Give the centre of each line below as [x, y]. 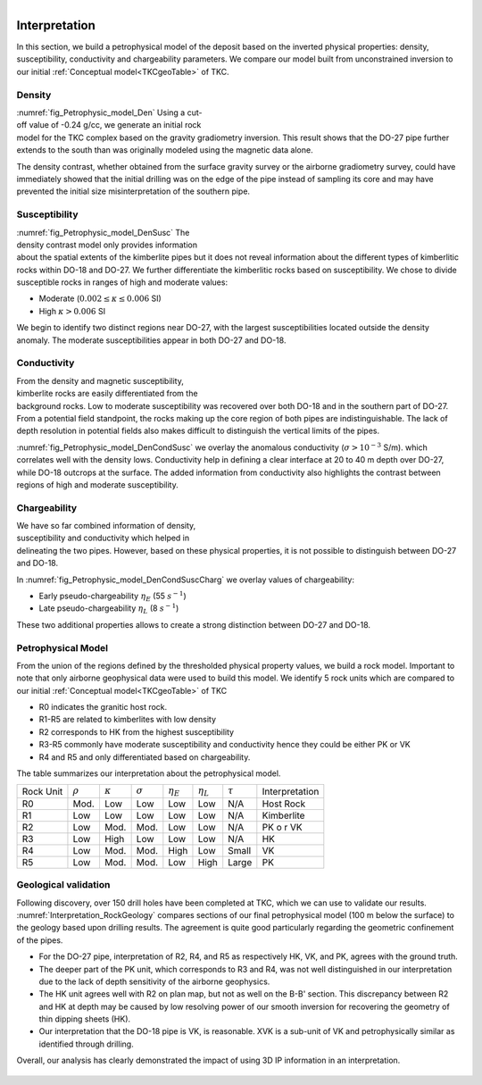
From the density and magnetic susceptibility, [100, 380]
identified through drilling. [86, 1044]
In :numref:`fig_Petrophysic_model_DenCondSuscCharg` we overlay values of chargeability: [185, 580]
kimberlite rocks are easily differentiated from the [107, 394]
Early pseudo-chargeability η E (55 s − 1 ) [112, 596]
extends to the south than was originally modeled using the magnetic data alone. [165, 150]
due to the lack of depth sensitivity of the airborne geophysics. [154, 981]
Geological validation [63, 885]
